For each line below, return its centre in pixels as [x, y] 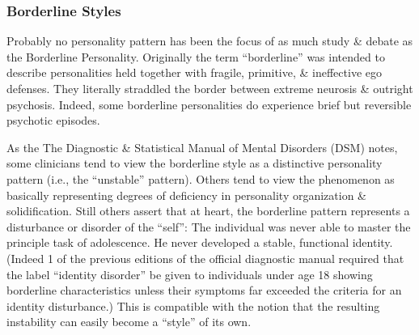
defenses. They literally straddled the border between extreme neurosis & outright [210, 88]
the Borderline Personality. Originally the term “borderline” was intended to [196, 56]
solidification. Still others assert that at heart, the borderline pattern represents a [208, 211]
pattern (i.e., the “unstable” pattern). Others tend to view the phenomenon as [201, 178]
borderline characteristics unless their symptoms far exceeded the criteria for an [204, 290]
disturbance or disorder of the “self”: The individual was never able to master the [209, 226]
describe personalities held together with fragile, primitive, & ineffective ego [194, 72]
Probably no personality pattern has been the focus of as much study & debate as [210, 41]
